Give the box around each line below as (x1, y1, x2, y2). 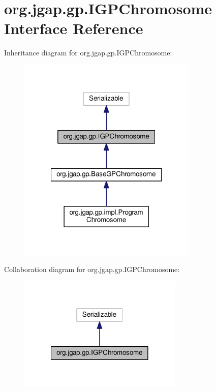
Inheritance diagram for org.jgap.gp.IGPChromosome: (4, 47, 172, 58)
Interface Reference (4, 18, 143, 39)
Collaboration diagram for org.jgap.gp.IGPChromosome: (4, 263, 180, 274)
